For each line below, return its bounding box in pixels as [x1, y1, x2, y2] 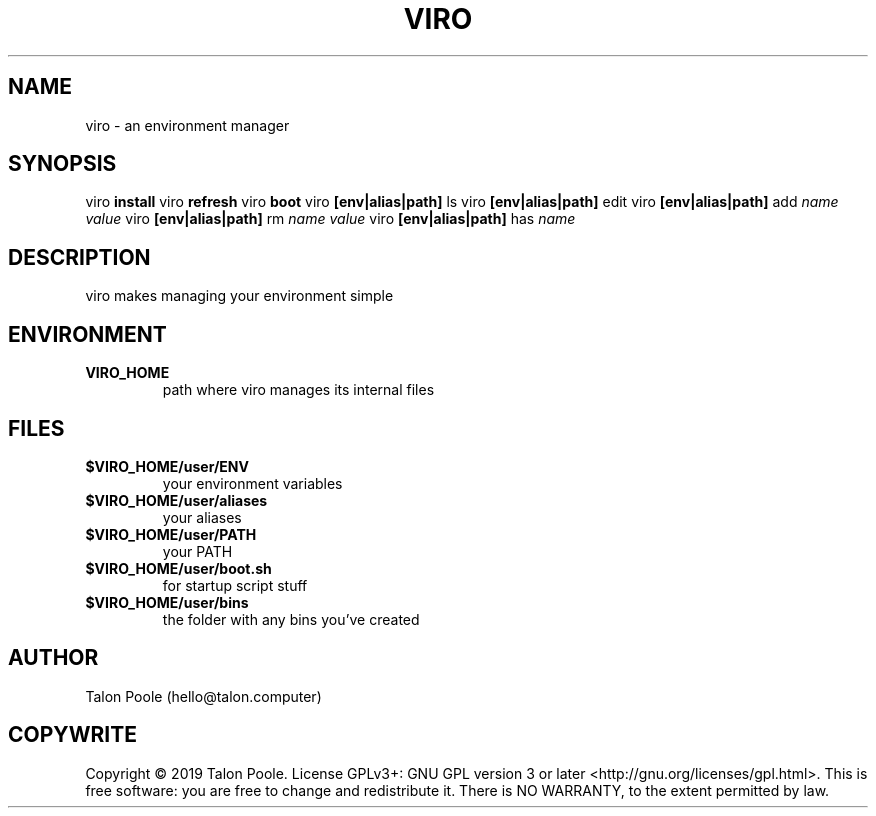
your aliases [162, 508, 242, 526]
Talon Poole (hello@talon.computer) [85, 687, 322, 705]
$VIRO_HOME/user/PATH [85, 525, 257, 543]
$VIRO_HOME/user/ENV [85, 457, 249, 475]
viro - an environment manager [85, 116, 290, 134]
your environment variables [162, 474, 343, 492]
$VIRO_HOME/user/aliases [85, 491, 268, 509]
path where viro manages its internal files [162, 381, 435, 399]
